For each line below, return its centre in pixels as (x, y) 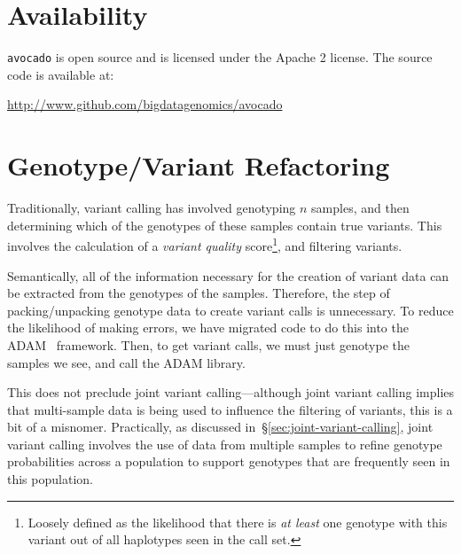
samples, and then (360, 208)
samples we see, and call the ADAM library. (126, 362)
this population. (50, 479)
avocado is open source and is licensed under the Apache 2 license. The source (220, 57)
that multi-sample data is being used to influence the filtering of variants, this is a (230, 409)
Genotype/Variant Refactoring (199, 165)
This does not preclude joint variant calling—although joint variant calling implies (231, 392)
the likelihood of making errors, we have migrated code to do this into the (208, 328)
